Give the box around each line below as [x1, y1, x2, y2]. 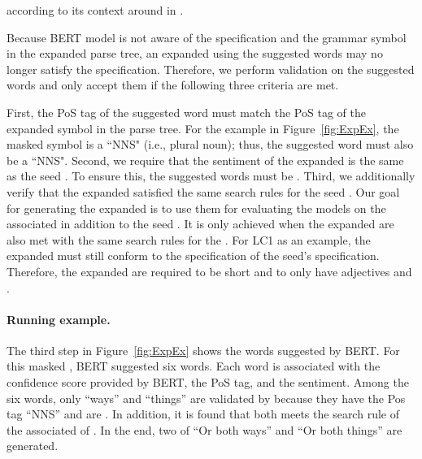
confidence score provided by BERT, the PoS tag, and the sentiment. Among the [7, 374, 409, 391]
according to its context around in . [7, 2, 184, 18]
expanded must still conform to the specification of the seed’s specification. [7, 247, 380, 264]
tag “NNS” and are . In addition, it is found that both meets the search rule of [7, 405, 399, 422]
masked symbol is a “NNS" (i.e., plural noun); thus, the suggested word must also [7, 136, 414, 153]
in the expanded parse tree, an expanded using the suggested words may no [7, 45, 383, 62]
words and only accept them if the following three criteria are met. [7, 76, 339, 93]
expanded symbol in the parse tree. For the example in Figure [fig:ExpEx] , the [7, 119, 399, 136]
